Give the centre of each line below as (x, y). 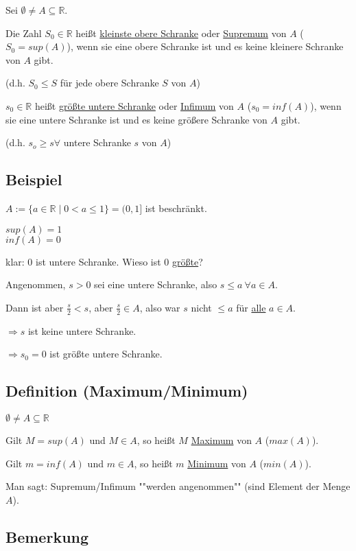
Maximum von (221, 439)
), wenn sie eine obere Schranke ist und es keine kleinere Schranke (205, 46)
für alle (251, 307)
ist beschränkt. (176, 208)
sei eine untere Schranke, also (156, 284)
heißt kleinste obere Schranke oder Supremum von (181, 33)
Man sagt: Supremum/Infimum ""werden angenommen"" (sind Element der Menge (178, 486)
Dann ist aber (35, 307)
